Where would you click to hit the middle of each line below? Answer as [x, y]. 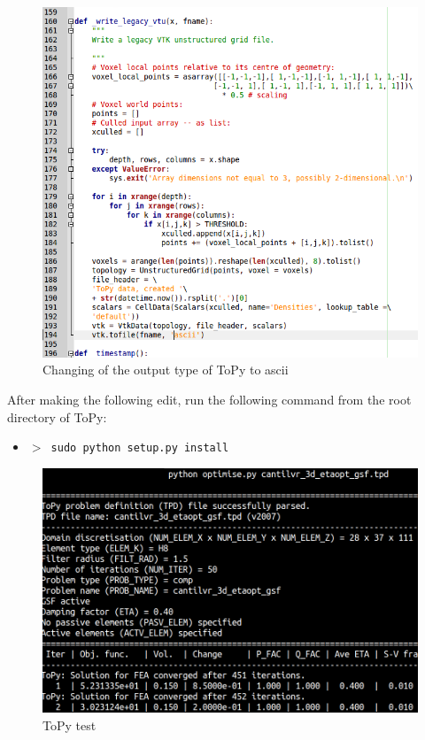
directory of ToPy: [57, 416]
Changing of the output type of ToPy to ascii [166, 370]
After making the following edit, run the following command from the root [209, 399]
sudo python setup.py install [140, 448]
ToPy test [70, 725]
